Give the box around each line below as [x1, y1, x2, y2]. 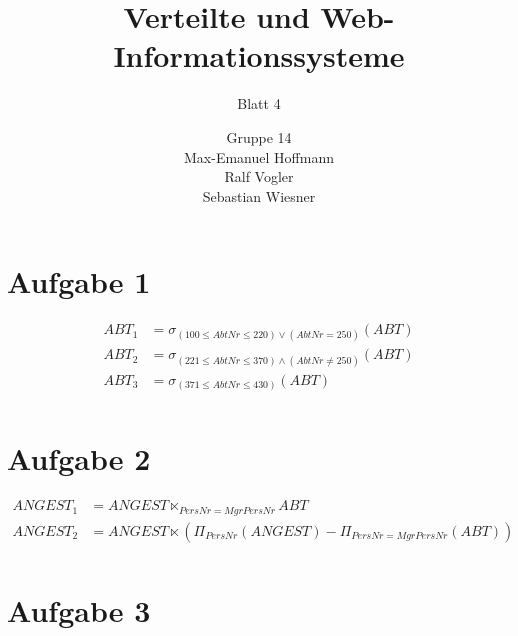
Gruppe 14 [226, 126, 292, 147]
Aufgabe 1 [7, 261, 151, 302]
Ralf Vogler [224, 166, 294, 187]
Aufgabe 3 [7, 590, 151, 631]
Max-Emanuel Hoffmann [184, 146, 334, 167]
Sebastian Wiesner [202, 185, 316, 206]
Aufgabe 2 [7, 438, 151, 479]
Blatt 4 [237, 93, 281, 114]
